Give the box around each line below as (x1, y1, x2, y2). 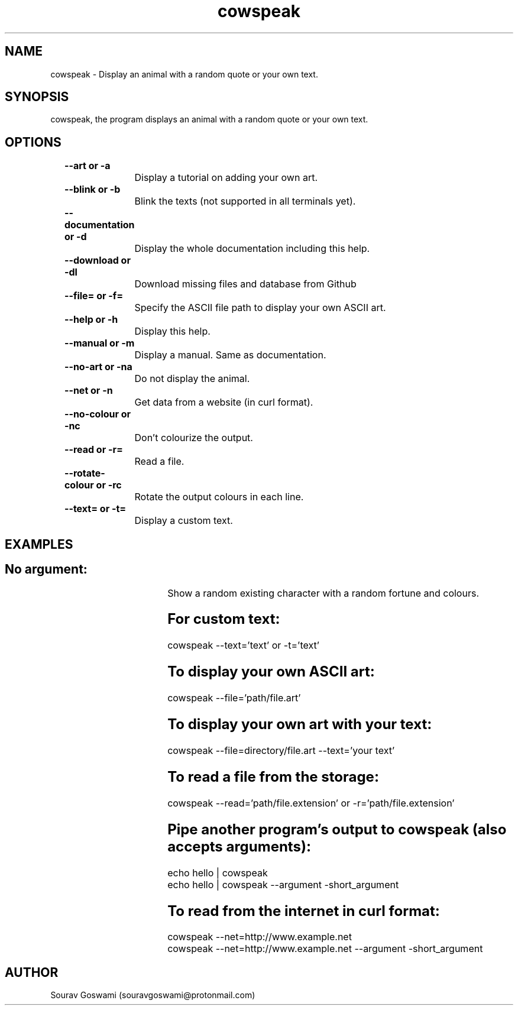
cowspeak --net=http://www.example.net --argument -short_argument (167, 943, 483, 955)
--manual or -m (64, 337, 135, 349)
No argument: (5, 562, 88, 577)
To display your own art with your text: (167, 716, 432, 733)
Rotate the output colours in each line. (134, 491, 304, 503)
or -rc (96, 479, 122, 491)
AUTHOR (5, 964, 59, 980)
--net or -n (64, 384, 113, 397)
